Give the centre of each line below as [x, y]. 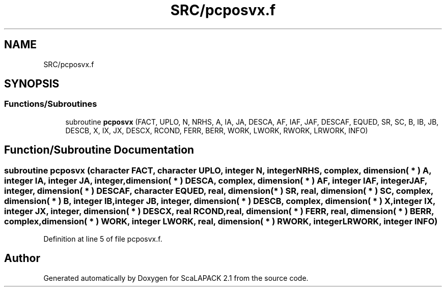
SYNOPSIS [32, 84]
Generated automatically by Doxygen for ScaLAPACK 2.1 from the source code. [176, 278]
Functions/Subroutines [51, 104]
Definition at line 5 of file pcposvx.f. [103, 239]
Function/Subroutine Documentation [99, 150]
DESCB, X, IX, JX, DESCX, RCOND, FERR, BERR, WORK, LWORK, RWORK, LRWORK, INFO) [217, 130]
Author [22, 258]
